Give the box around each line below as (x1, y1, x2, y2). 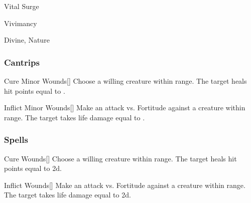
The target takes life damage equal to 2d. (4, 189, 131, 200)
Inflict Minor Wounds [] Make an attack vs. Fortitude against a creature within (4, 102, 245, 113)
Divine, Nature (4, 35, 50, 45)
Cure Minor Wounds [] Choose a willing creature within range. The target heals (4, 76, 247, 86)
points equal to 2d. (4, 163, 62, 173)
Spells (4, 133, 28, 146)
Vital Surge (4, 1, 39, 11)
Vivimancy (4, 18, 37, 28)
